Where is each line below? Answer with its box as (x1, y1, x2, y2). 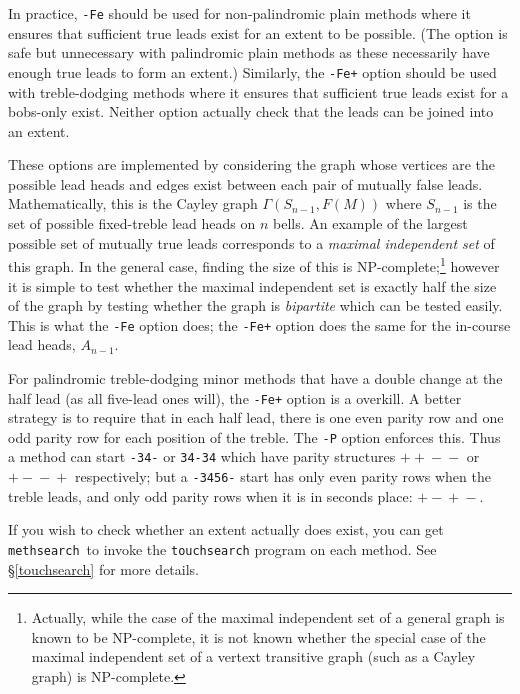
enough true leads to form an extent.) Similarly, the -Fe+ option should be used (8, 61, 497, 82)
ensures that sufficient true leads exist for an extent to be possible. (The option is (8, 22, 508, 43)
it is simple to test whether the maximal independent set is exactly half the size (8, 275, 497, 296)
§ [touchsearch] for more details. (8, 558, 199, 579)
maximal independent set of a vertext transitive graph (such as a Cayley (31, 646, 476, 667)
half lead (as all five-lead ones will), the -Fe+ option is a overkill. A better (8, 387, 462, 408)
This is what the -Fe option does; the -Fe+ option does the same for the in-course (8, 314, 511, 335)
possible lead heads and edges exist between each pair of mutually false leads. (8, 173, 483, 194)
